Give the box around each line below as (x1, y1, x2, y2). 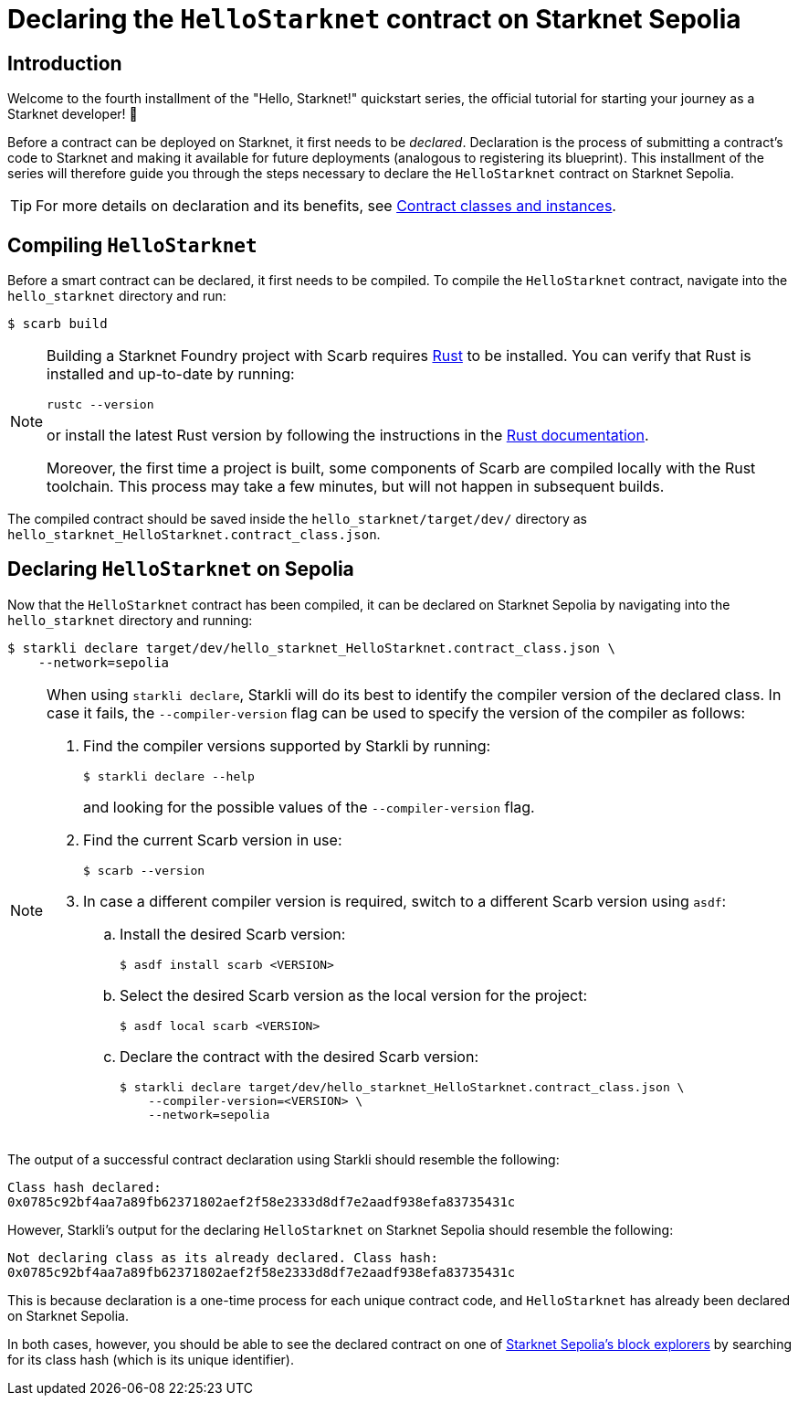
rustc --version (47, 398, 154, 412)
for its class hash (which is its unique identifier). (7, 1351, 294, 1367)
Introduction (7, 51, 122, 75)
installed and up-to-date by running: (47, 365, 295, 384)
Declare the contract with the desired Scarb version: (120, 1047, 478, 1066)
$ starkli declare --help (83, 769, 255, 783)
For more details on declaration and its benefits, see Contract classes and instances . (36, 197, 616, 216)
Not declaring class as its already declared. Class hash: (7, 1249, 439, 1265)
